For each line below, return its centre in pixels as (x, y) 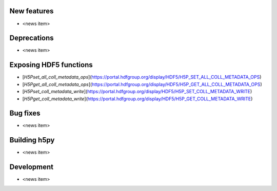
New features (32, 11)
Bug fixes (25, 113)
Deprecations (32, 38)
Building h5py (32, 140)
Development (32, 167)
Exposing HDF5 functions (51, 65)
